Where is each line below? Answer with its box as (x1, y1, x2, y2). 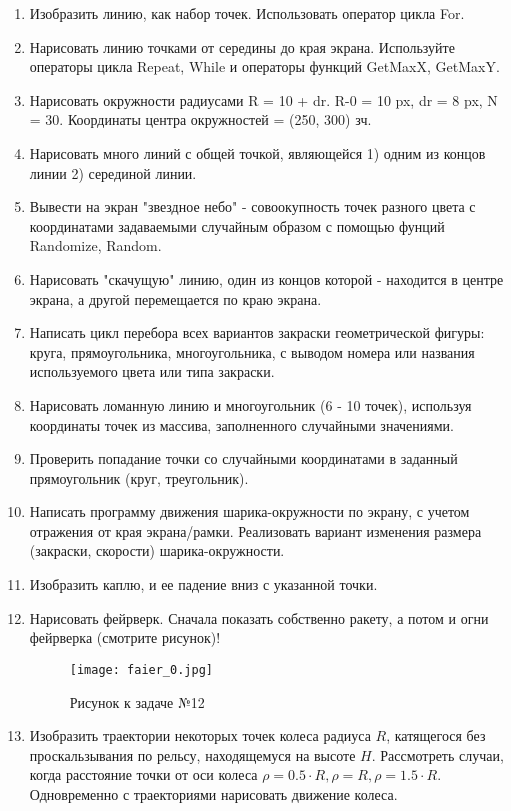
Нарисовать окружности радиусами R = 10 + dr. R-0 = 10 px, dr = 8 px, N (29, 89, 498, 110)
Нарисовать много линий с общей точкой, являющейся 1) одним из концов (29, 142, 486, 163)
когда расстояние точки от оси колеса (29, 764, 258, 785)
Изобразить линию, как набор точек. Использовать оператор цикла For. (29, 3, 465, 23)
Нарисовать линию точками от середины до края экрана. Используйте (29, 36, 455, 57)
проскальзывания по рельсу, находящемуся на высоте (29, 744, 356, 765)
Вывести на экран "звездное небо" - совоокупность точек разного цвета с (29, 196, 476, 217)
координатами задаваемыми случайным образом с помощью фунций (29, 215, 445, 236)
